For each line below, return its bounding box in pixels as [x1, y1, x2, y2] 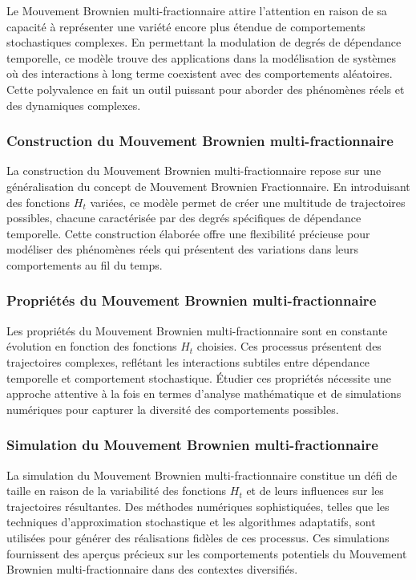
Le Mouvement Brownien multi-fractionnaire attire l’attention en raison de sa [6, 2, 387, 18]
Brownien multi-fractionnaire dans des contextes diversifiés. [6, 561, 298, 578]
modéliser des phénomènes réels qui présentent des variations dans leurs [6, 241, 359, 258]
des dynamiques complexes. [6, 96, 141, 113]
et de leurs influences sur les [246, 482, 384, 499]
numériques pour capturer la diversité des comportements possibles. [6, 400, 339, 417]
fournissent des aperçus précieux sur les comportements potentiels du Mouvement [6, 545, 407, 562]
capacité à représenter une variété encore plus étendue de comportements [6, 18, 366, 34]
